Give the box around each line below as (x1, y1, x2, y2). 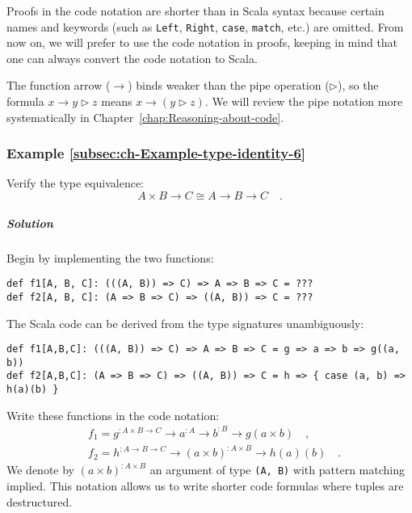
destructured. (6, 493, 73, 510)
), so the (337, 77, 379, 94)
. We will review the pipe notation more (204, 93, 403, 110)
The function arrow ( (6, 77, 111, 94)
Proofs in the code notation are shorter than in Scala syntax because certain (6, 2, 385, 19)
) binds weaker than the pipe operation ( (128, 77, 330, 94)
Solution (6, 214, 53, 231)
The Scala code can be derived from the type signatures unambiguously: (6, 314, 364, 331)
